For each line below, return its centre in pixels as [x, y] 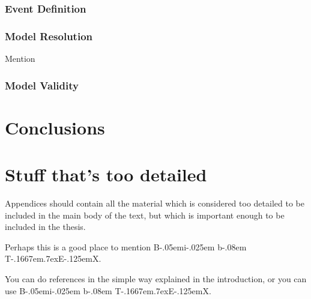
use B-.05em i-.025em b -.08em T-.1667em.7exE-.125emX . [108, 290]
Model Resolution [49, 36]
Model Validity [42, 85]
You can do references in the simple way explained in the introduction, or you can [156, 278]
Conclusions [55, 127]
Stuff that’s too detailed [106, 174]
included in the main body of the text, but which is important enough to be [145, 215]
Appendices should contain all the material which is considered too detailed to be [155, 203]
